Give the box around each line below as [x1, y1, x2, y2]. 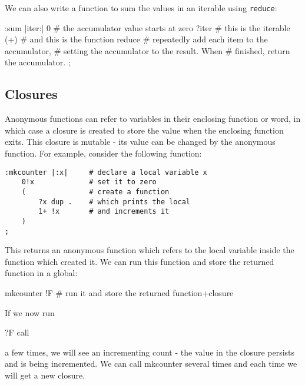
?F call [5, 326, 29, 338]
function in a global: [5, 267, 78, 279]
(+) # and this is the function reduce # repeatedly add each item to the [5, 33, 268, 45]
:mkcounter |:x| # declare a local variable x [5, 168, 207, 177]
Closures [5, 85, 58, 103]
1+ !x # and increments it [38, 207, 170, 216]
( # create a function [21, 187, 170, 196]
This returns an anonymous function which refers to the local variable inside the [5, 244, 294, 256]
